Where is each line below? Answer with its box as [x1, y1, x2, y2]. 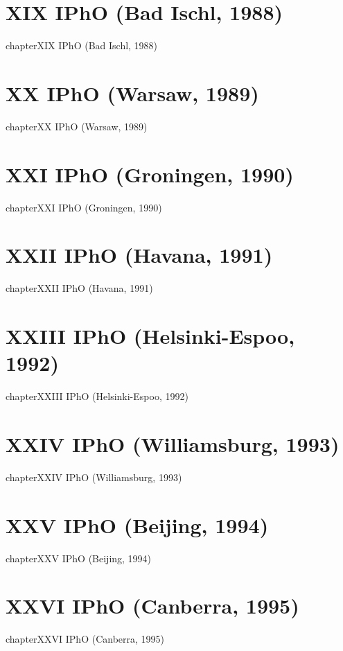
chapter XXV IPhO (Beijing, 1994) [6, 550, 152, 565]
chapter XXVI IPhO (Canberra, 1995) [6, 632, 165, 646]
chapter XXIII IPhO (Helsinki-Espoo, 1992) [6, 389, 188, 403]
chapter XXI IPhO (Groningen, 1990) [6, 200, 162, 214]
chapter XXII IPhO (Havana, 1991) [6, 281, 153, 295]
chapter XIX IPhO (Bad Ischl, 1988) [6, 38, 158, 53]
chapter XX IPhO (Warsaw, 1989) [6, 119, 148, 133]
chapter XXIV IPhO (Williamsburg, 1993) [6, 469, 182, 484]
